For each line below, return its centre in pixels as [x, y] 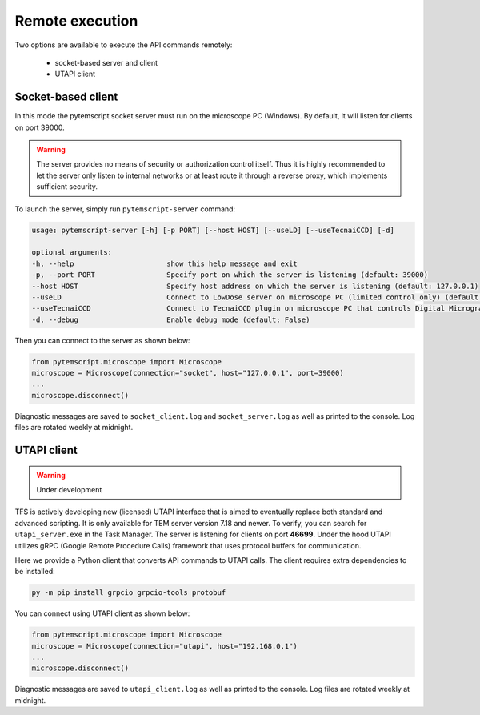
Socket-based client [66, 97]
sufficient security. [67, 187]
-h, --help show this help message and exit [164, 263]
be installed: [35, 572]
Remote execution [76, 21]
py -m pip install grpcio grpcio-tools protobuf [129, 593]
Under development [69, 490]
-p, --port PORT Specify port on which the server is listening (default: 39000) [230, 275]
